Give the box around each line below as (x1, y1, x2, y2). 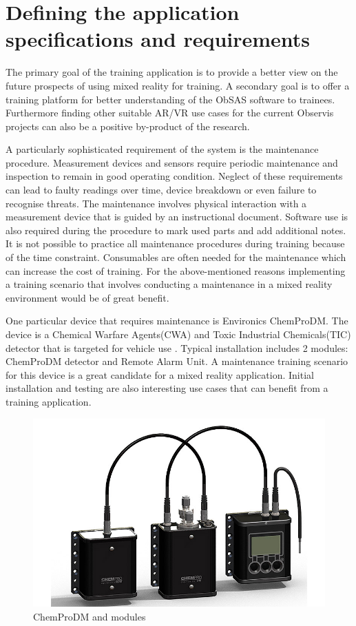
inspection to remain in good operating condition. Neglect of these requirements (6, 169, 343, 183)
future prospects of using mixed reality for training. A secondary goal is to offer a (6, 78, 350, 92)
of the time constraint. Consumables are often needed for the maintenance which (6, 250, 346, 264)
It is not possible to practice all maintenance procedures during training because (6, 236, 345, 251)
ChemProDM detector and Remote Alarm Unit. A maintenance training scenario (6, 354, 348, 368)
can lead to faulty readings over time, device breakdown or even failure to (6, 182, 317, 197)
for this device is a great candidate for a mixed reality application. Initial (6, 367, 314, 382)
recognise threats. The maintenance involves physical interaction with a (6, 196, 307, 210)
